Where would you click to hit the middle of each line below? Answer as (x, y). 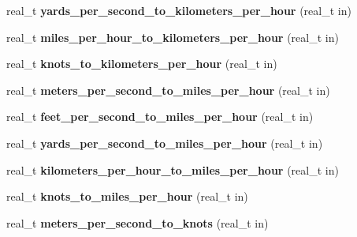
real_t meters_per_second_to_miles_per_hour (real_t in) (168, 90)
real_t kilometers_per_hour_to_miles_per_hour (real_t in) (173, 169)
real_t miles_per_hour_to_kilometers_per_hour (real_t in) (173, 37)
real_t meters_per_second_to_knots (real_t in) (138, 222)
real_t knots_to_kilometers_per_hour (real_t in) (142, 64)
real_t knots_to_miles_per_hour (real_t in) (127, 196)
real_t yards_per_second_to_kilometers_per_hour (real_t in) (179, 10)
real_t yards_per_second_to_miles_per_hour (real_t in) (165, 143)
